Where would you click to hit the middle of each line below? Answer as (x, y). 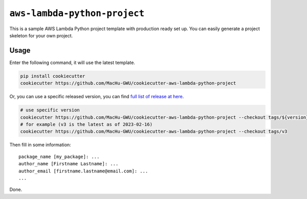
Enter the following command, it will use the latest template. (72, 62)
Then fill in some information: (40, 145)
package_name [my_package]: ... (59, 157)
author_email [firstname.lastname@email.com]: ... (83, 171)
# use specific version (50, 110)
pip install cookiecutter (53, 76)
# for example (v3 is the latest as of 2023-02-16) (86, 124)
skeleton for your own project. (41, 35)
